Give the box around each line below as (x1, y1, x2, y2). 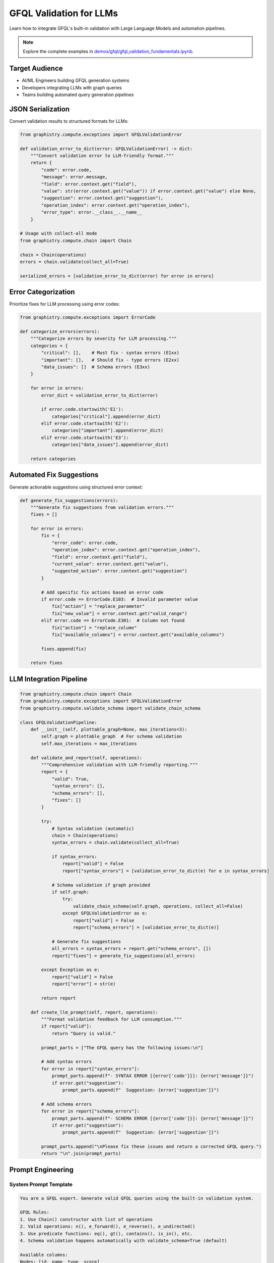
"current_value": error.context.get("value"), (51, 561, 169, 567)
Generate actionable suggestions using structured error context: (9, 484, 143, 490)
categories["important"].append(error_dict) (51, 427, 164, 433)
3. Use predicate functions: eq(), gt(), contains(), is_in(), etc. (20, 1231, 193, 1236)
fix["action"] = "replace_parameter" (51, 604, 145, 609)
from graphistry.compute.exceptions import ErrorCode (20, 315, 156, 320)
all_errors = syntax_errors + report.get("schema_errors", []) (51, 946, 212, 952)
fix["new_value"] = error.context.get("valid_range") (51, 610, 187, 616)
